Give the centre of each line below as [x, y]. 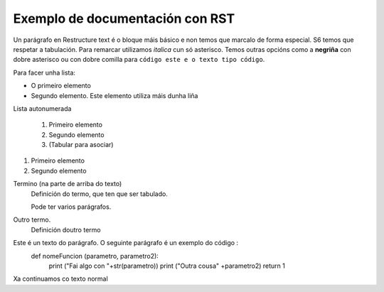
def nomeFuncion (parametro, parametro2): [95, 256]
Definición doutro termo [66, 229]
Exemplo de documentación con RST [124, 18]
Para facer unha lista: [44, 72]
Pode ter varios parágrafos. [71, 207]
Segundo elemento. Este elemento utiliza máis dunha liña [114, 95]
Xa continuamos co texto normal [60, 279]
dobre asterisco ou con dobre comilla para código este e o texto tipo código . [139, 60]
